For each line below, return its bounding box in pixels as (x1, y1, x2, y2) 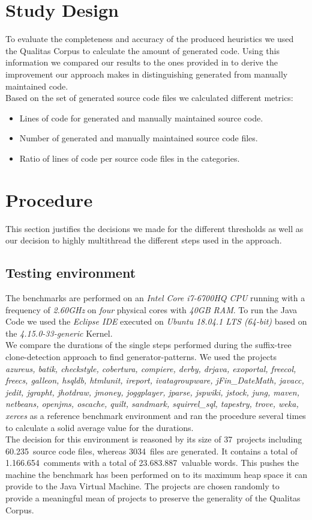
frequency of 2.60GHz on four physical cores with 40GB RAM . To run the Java (5, 303, 298, 316)
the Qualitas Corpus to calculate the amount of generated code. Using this (5, 44, 280, 57)
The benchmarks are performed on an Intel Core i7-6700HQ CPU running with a (5, 291, 305, 304)
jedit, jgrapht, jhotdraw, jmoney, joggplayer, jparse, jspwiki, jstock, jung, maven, (5, 385, 299, 398)
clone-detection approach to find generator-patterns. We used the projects (5, 350, 277, 362)
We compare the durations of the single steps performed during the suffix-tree (5, 338, 292, 351)
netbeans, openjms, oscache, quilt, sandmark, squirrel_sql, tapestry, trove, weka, (5, 397, 299, 410)
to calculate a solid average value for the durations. (5, 421, 194, 433)
